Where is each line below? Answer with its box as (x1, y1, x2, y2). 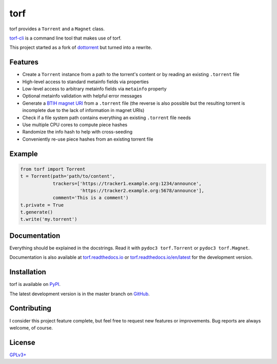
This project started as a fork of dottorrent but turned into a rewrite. (9, 44, 152, 51)
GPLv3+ (9, 352, 27, 358)
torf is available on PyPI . (9, 281, 61, 288)
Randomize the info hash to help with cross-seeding (22, 129, 133, 135)
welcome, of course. (9, 324, 53, 331)
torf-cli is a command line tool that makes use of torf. (9, 35, 122, 41)
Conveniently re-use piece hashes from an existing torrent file (22, 136, 153, 142)
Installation (9, 267, 46, 277)
